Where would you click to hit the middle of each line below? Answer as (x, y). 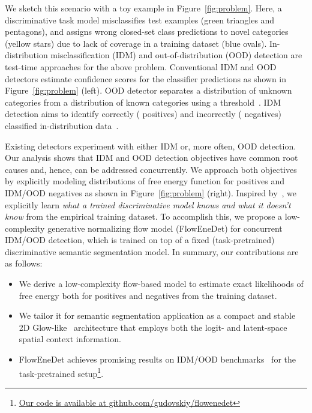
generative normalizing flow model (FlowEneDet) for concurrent (165, 228)
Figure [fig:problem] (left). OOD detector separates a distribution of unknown (148, 90)
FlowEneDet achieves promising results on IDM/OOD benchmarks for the (157, 359)
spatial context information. (70, 339)
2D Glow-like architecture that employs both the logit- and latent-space (153, 327)
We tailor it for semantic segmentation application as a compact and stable (157, 315)
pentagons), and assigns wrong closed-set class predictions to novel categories (147, 32)
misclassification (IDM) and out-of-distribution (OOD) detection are (176, 55)
